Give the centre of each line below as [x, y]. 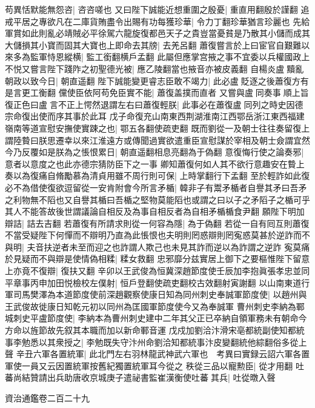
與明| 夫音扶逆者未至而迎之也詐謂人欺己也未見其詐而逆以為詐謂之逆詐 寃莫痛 [157, 246]
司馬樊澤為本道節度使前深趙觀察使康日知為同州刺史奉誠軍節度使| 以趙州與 [160, 294]
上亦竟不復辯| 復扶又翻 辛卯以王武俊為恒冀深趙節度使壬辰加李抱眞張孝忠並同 [157, 271]
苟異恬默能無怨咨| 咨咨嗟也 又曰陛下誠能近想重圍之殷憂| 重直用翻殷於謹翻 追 [157, 9]
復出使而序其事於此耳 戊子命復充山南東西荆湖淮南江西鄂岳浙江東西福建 [163, 116]
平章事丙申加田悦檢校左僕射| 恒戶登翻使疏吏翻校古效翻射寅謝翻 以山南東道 [153, 282]
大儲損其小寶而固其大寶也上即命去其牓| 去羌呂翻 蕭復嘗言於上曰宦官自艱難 [153, 45]
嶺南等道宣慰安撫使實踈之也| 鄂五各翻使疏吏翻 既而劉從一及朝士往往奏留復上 [157, 128]
